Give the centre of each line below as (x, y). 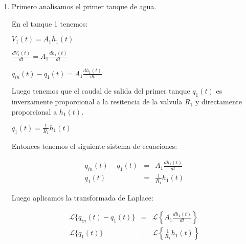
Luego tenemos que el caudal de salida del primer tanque (101, 91)
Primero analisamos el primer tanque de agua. (84, 6)
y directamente (218, 102)
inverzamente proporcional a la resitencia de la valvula (97, 102)
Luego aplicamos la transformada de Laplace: (82, 197)
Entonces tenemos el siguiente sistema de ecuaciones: (94, 146)
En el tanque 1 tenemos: (50, 23)
